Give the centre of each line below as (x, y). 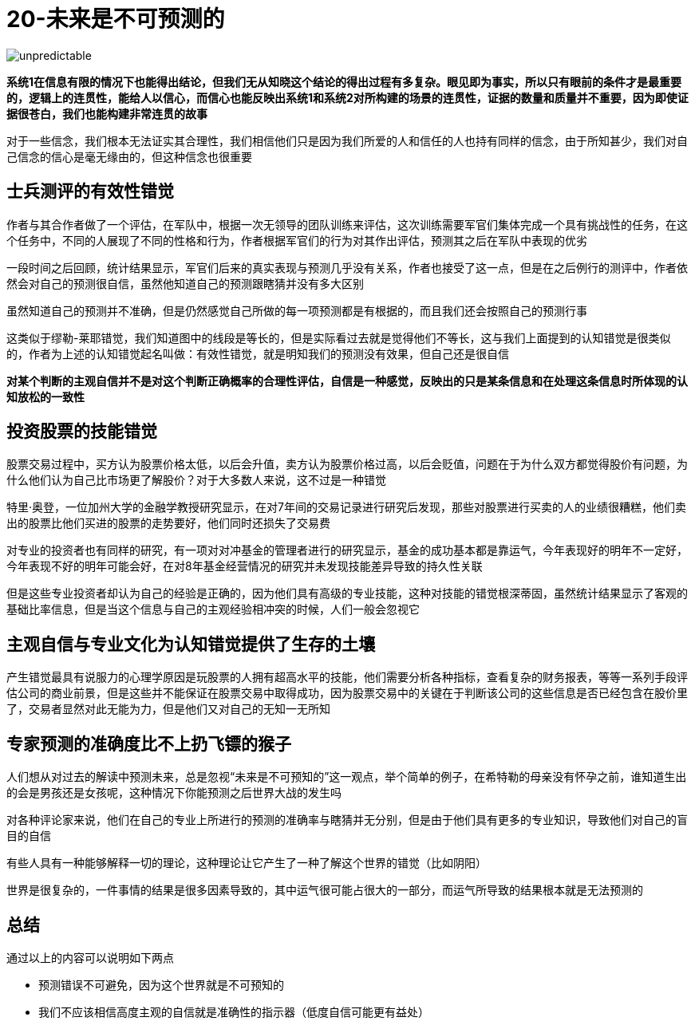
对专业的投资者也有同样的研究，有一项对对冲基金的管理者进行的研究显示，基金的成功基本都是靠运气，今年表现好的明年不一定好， (347, 550)
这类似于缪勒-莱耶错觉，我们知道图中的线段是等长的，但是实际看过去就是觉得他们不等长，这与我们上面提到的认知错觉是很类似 (339, 337)
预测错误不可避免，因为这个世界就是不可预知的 (161, 984)
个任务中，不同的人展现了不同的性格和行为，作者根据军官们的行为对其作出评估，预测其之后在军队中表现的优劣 (297, 240)
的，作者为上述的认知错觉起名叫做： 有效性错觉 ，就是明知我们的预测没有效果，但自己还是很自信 (258, 353)
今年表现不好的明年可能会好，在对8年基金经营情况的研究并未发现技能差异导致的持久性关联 (245, 566)
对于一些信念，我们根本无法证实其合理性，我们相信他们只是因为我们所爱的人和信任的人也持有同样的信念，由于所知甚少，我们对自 (347, 140)
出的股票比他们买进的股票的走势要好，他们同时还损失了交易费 (168, 523)
